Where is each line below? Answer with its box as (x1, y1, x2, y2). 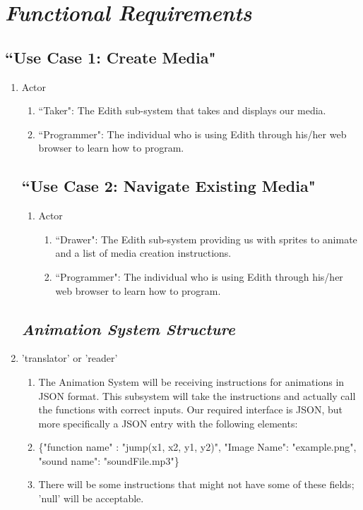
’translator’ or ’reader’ (21, 351, 118, 365)
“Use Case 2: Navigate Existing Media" (21, 175, 316, 197)
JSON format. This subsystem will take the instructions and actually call (38, 388, 356, 403)
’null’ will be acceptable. (38, 491, 144, 506)
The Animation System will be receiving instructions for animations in (38, 374, 345, 389)
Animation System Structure (21, 317, 235, 339)
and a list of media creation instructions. (55, 245, 232, 260)
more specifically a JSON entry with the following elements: (38, 415, 298, 430)
